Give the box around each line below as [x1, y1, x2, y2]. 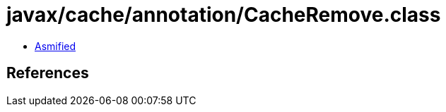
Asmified [35, 39, 76, 52]
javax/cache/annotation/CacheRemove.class [6, 3, 441, 27]
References [6, 64, 89, 82]
